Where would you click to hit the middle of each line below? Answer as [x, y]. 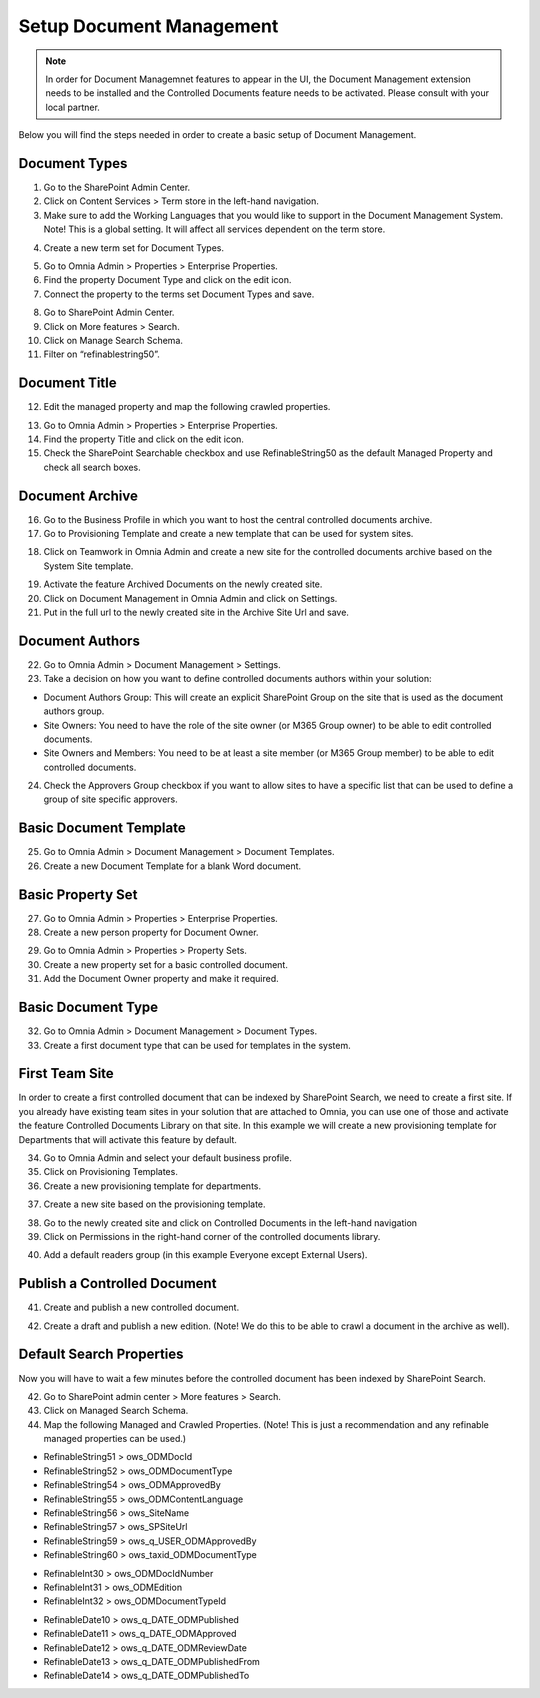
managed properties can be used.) [115, 1439]
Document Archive [78, 495]
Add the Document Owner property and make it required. [161, 979]
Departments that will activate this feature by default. [127, 1139]
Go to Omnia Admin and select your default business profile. [167, 1157]
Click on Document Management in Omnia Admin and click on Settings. [190, 598]
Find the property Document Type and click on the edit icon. [167, 280]
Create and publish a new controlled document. [141, 1307]
